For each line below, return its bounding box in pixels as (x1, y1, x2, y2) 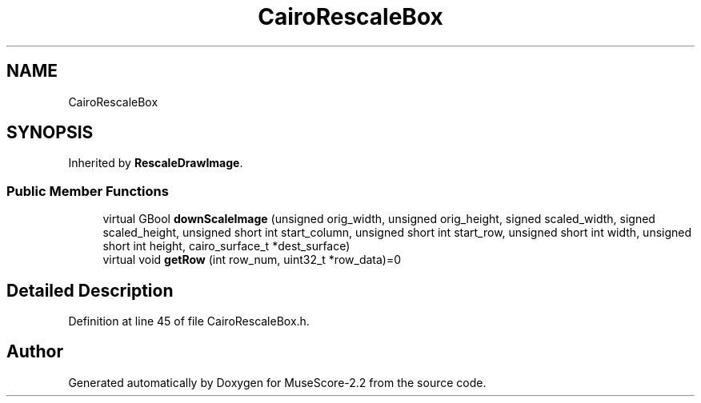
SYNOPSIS (6, 122, 94, 143)
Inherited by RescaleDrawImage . (68, 156, 243, 170)
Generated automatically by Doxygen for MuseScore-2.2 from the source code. (68, 375, 487, 389)
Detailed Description (6, 280, 174, 301)
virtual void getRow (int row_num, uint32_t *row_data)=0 (102, 253, 402, 267)
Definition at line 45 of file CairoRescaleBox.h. (68, 314, 310, 329)
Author (6, 341, 63, 362)
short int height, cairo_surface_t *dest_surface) (102, 239, 350, 253)
